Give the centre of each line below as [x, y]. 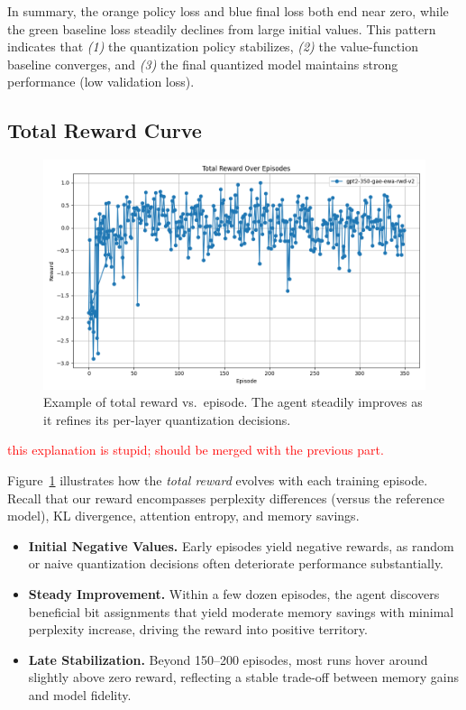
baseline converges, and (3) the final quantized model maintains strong [203, 64]
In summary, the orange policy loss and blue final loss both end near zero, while [228, 11]
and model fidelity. [80, 694]
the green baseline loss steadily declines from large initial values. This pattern [222, 28]
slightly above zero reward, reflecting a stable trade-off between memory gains [243, 677]
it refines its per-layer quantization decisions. [167, 419]
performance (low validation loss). [101, 82]
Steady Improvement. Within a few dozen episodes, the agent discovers [234, 593]
